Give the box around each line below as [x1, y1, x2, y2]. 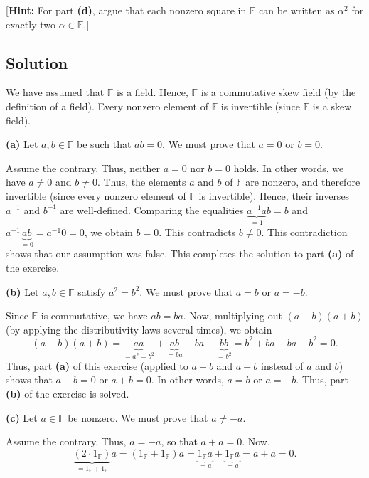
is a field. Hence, [117, 85, 188, 100]
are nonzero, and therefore [245, 174, 360, 189]
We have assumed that [6, 85, 105, 100]
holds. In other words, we [233, 160, 344, 175]
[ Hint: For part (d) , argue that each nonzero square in [6, 3, 247, 17]
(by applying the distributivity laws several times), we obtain [6, 322, 272, 336]
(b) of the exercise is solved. [6, 386, 129, 401]
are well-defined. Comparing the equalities [60, 202, 244, 217]
